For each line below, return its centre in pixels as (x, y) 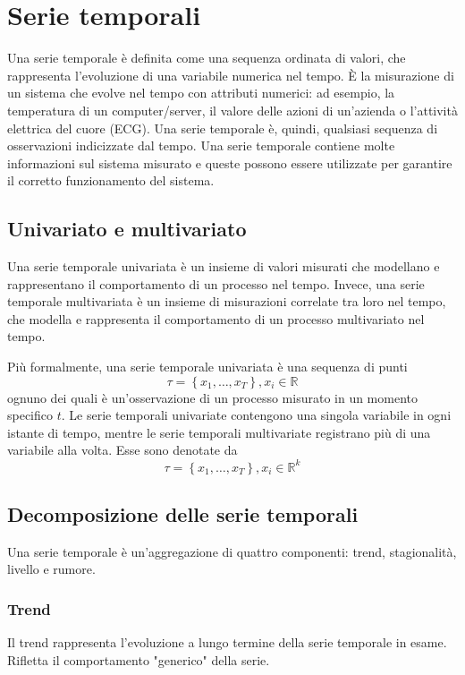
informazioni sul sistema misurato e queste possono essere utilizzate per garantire (230, 162)
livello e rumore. (51, 569)
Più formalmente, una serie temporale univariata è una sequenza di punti (207, 367)
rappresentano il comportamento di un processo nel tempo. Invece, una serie (216, 283)
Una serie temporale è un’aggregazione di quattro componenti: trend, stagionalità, (232, 551)
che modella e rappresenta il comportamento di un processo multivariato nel (216, 318)
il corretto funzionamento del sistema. (111, 180)
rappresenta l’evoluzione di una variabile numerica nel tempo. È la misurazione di (231, 75)
